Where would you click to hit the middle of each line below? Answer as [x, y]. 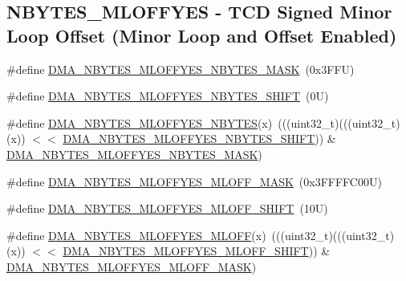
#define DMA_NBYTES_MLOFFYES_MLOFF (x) [136, 235]
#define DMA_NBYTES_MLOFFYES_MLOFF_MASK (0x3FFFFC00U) [194, 181]
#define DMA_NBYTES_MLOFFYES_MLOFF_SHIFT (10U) [167, 208]
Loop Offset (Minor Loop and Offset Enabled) [202, 35]
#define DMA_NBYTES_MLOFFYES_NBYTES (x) [140, 122]
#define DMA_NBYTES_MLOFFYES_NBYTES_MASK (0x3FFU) [181, 69]
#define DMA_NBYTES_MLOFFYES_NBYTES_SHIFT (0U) [168, 96]
